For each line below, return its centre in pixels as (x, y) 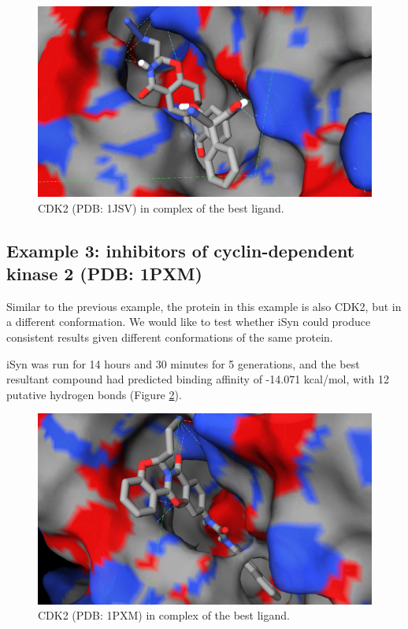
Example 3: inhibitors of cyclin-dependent (181, 250)
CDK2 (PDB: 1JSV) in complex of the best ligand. (161, 207)
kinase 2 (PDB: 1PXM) (104, 274)
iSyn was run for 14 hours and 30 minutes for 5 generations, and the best (183, 363)
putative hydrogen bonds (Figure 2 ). (94, 394)
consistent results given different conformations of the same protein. (170, 337)
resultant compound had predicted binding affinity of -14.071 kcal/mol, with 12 (198, 379)
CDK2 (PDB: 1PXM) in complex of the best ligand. (164, 615)
